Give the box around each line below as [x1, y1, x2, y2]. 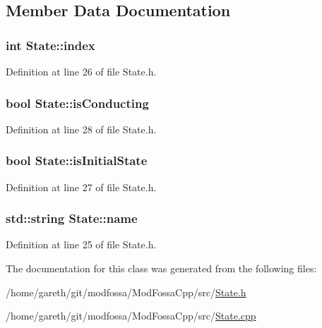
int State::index [6, 36, 95, 54]
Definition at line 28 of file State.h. [6, 121, 157, 136]
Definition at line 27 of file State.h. [6, 179, 157, 194]
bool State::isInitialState [6, 152, 148, 169]
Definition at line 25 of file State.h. [6, 237, 157, 252]
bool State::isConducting [6, 94, 149, 111]
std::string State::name [6, 209, 138, 227]
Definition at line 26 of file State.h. [6, 64, 157, 78]
